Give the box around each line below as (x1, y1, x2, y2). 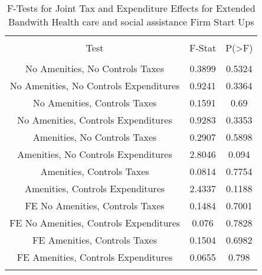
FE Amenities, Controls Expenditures (17, 250, 173, 264)
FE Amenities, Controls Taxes (32, 233, 157, 247)
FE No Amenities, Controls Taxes (25, 199, 165, 212)
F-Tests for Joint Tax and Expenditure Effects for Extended (6, 1, 256, 15)
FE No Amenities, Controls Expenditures (9, 216, 181, 229)
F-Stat (189, 41, 217, 54)
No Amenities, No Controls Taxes (25, 62, 164, 75)
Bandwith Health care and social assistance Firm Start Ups (8, 15, 254, 28)
